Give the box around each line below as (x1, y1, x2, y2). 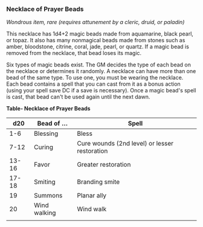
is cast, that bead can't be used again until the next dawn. (6, 93, 150, 101)
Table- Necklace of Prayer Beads (6, 105, 91, 112)
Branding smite (77, 177, 120, 186)
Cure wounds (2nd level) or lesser (77, 139, 174, 148)
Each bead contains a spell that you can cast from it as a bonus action (6, 80, 181, 88)
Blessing (34, 129, 59, 138)
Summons (34, 191, 63, 200)
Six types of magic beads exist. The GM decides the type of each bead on (6, 61, 192, 68)
